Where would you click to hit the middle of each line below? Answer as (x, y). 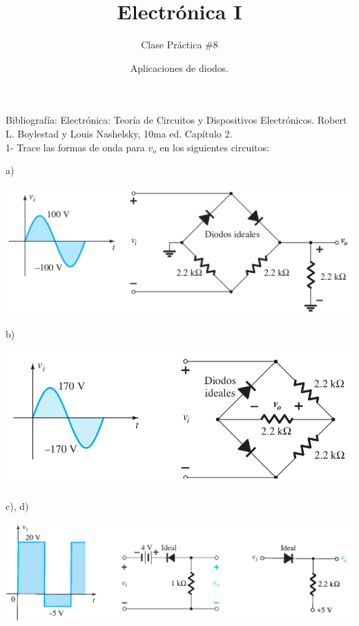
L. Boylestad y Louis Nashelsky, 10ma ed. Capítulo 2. (119, 133)
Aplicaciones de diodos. (179, 67)
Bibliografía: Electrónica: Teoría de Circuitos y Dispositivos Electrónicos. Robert (176, 120)
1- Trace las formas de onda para (75, 147)
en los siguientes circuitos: (214, 147)
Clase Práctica (172, 45)
